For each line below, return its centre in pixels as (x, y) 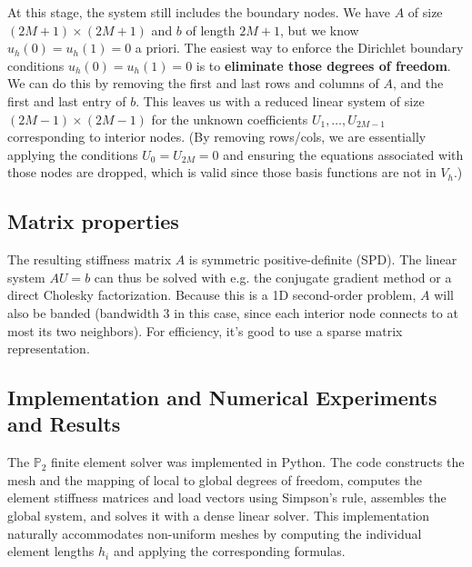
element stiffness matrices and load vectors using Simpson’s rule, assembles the (227, 497)
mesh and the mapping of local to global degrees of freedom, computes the (215, 479)
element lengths (51, 551)
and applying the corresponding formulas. (229, 551)
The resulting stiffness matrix (90, 259)
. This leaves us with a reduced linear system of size (280, 100)
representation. (49, 348)
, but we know (319, 30)
